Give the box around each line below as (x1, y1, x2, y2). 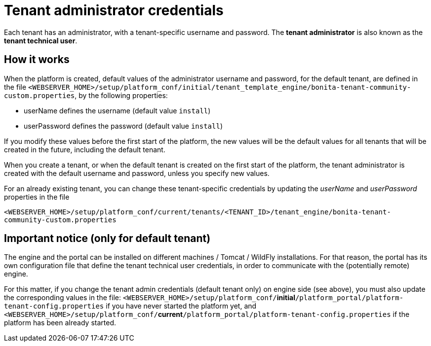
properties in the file (4, 192, 70, 201)
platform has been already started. (4, 318, 116, 327)
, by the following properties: (75, 91, 168, 100)
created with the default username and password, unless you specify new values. (4, 169, 270, 177)
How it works (4, 53, 70, 66)
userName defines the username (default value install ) (24, 106, 211, 115)
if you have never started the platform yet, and (106, 302, 257, 311)
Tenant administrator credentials (4, 2, 224, 19)
